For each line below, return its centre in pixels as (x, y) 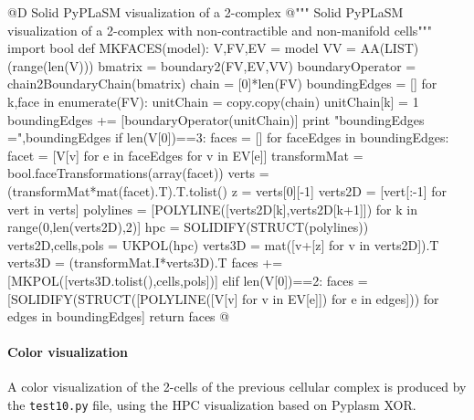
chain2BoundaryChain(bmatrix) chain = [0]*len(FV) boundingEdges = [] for (222, 84)
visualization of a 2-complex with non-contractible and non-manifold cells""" (220, 30)
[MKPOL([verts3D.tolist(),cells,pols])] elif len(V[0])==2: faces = (188, 280)
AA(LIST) (390, 48)
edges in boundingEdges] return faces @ (119, 316)
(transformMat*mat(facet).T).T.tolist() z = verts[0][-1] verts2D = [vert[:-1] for (227, 190)
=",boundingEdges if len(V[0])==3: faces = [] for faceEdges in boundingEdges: (228, 137)
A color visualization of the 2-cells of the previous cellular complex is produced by (237, 387)
